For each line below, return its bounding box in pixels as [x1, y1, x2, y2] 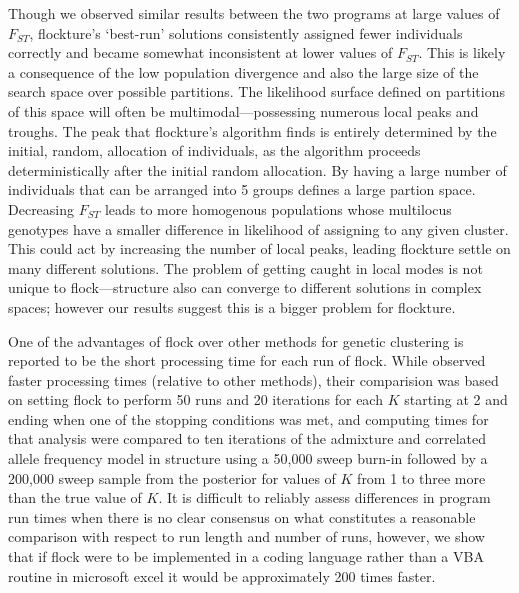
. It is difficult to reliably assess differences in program [158, 487, 491, 508]
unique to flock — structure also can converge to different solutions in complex [8, 277, 482, 298]
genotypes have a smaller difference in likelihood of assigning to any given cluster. [8, 218, 509, 239]
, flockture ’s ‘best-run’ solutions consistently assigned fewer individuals [29, 22, 463, 43]
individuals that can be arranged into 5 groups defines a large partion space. [8, 179, 476, 200]
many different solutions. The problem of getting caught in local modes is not [8, 257, 483, 278]
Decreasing [8, 198, 75, 219]
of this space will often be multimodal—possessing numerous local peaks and [8, 100, 479, 121]
